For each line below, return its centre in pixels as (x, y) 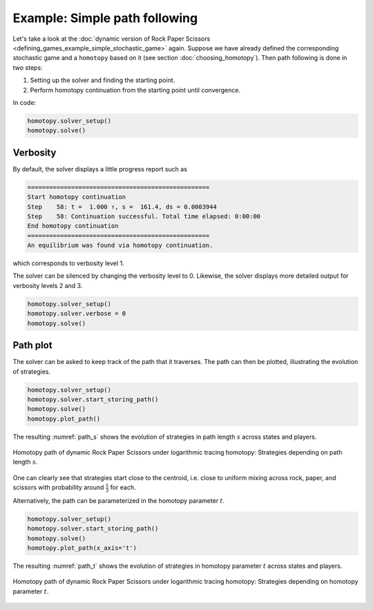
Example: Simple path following (105, 18)
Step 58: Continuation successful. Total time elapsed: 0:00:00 (144, 216)
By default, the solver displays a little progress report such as (100, 169)
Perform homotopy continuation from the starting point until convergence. (135, 90)
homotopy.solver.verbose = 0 (77, 314)
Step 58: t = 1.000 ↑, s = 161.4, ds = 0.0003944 (122, 207)
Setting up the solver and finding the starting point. (103, 80)
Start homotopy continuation (77, 197)
